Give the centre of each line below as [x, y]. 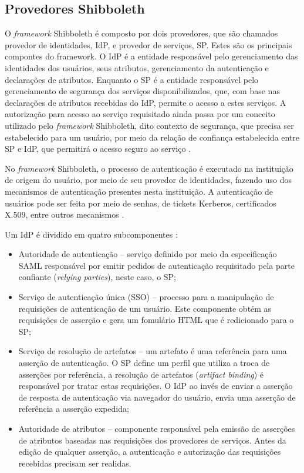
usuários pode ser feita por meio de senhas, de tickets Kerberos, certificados [141, 203]
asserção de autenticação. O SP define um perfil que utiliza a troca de [144, 363]
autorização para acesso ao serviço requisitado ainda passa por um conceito [140, 114]
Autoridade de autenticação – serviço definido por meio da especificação [148, 254]
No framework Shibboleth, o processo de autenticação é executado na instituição [149, 168]
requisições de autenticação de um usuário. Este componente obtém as [145, 308]
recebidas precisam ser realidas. [75, 463]
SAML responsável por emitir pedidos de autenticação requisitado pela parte [156, 265]
